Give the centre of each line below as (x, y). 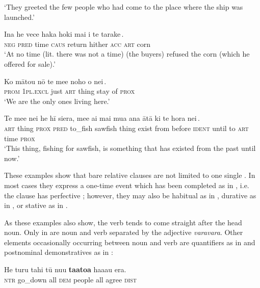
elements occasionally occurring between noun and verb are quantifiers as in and (130, 242)
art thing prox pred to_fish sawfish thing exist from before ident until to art (126, 128)
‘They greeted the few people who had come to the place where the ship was (124, 7)
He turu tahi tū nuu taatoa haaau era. (65, 269)
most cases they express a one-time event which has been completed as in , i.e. (127, 185)
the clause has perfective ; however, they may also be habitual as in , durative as (130, 195)
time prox (20, 138)
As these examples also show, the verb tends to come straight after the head (123, 222)
